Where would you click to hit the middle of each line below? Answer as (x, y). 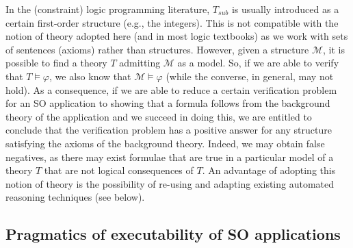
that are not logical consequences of (119, 170)
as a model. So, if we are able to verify (258, 63)
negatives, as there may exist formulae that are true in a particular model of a (170, 157)
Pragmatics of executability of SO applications (173, 234)
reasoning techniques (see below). (75, 197)
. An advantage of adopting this (269, 170)
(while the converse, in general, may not (250, 76)
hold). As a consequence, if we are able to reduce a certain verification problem (171, 89)
